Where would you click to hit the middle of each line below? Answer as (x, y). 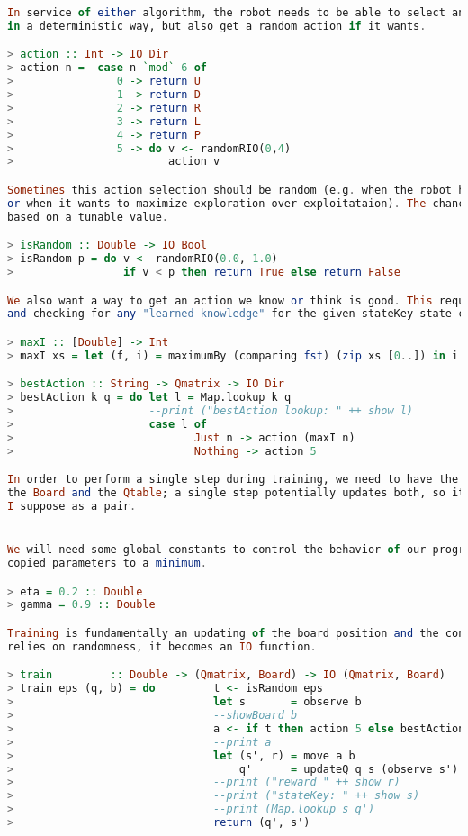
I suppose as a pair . (72, 506)
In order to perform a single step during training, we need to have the (233, 480)
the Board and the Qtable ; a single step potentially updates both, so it (236, 493)
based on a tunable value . (88, 217)
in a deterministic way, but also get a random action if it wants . (217, 26)
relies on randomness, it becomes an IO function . (162, 646)
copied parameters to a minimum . (107, 563)
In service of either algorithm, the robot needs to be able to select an (236, 13)
